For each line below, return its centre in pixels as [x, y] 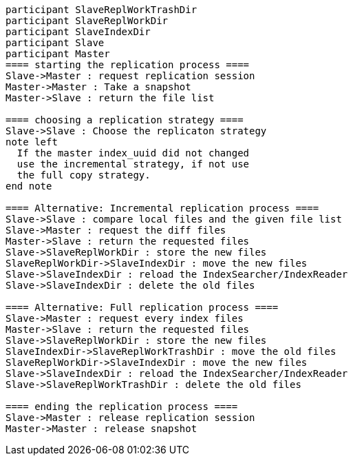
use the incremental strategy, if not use [133, 164]
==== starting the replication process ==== [128, 65]
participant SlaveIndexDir [78, 32]
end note [29, 186]
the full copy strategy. [84, 175]
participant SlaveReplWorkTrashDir [101, 10]
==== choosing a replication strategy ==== [125, 120]
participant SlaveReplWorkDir [87, 21]
